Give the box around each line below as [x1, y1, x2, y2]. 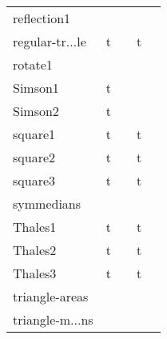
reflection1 [13, 9, 71, 27]
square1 [13, 125, 56, 143]
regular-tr [13, 32, 66, 50]
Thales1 [13, 217, 57, 236]
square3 [13, 171, 56, 189]
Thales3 [13, 264, 57, 282]
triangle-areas [13, 287, 89, 305]
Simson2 [13, 102, 59, 120]
